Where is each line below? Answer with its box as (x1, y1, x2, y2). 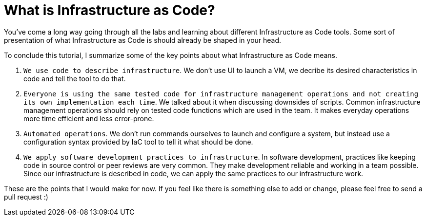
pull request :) (4, 192, 48, 201)
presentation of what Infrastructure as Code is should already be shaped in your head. (4, 36, 282, 44)
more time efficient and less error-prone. (23, 114, 154, 123)
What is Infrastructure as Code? (4, 2, 215, 18)
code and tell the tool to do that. (23, 74, 126, 83)
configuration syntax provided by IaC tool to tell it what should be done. (23, 137, 253, 146)
